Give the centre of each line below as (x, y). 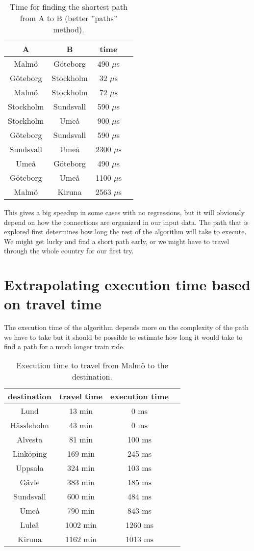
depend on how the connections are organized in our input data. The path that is (126, 222)
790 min (81, 511)
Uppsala (30, 468)
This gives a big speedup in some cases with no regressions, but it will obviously (124, 212)
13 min (81, 411)
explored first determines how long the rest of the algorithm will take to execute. (125, 232)
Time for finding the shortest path (69, 7)
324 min (81, 468)
